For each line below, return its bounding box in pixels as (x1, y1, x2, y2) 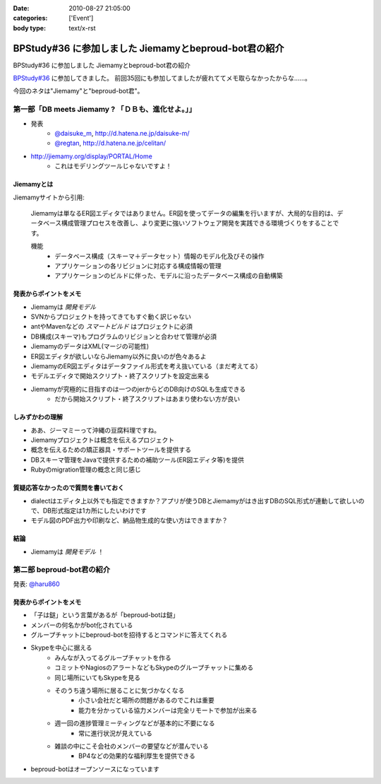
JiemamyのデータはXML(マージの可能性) (30, 342, 150, 351)
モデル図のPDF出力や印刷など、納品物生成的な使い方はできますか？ (30, 516, 229, 525)
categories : (13, 14, 48, 23)
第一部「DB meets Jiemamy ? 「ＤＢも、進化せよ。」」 (13, 105, 197, 115)
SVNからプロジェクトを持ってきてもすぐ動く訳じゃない (30, 312, 192, 321)
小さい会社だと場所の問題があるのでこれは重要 (78, 696, 214, 705)
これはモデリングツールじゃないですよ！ (54, 162, 172, 170)
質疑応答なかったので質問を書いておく (13, 484, 125, 492)
